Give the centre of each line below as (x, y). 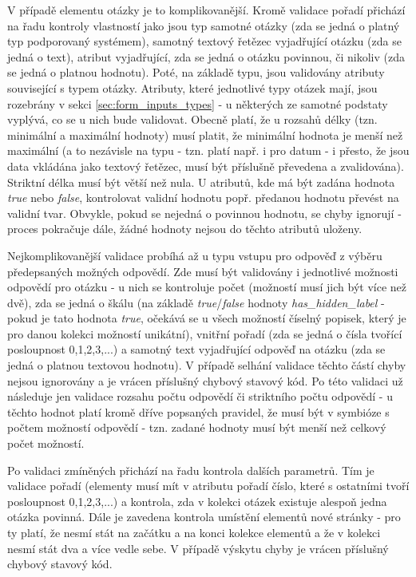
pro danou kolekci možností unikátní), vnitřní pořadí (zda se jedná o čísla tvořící (205, 333)
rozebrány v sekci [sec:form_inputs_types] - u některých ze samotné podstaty (198, 103)
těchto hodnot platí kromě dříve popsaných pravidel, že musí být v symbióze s (198, 411)
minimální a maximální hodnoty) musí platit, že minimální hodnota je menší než (205, 134)
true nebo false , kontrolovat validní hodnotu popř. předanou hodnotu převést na (203, 198)
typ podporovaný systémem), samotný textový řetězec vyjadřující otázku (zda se (204, 41)
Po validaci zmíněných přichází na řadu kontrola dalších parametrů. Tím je (191, 470)
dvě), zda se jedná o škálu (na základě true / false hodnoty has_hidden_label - (196, 302)
